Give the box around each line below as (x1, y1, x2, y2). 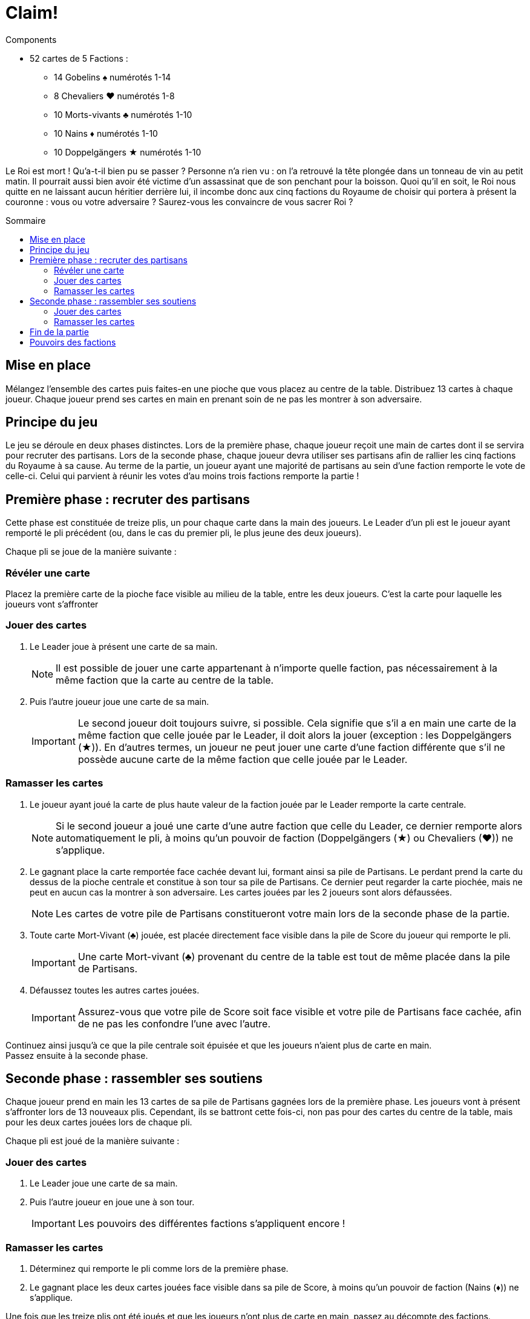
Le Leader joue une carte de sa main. (30, 1178, 178, 1189)
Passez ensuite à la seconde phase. (5, 1050, 148, 1061)
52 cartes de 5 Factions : (30, 53, 128, 64)
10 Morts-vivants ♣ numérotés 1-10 (54, 109, 192, 120)
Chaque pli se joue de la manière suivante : (5, 546, 177, 557)
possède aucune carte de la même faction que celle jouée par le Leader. (77, 753, 408, 765)
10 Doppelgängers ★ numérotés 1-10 (54, 146, 201, 157)
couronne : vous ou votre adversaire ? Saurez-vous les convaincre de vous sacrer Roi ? (5, 196, 353, 207)
